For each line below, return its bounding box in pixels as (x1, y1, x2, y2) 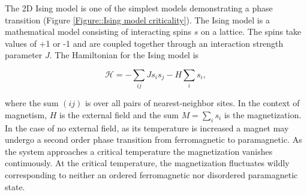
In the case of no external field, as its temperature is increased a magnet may (5, 121, 289, 134)
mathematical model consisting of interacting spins (5, 25, 192, 38)
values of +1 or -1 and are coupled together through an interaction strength (5, 37, 284, 49)
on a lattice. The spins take (200, 25, 302, 38)
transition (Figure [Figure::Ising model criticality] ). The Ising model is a (5, 13, 270, 26)
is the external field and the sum (59, 108, 179, 121)
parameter (5, 49, 43, 61)
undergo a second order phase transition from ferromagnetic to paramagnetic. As (5, 133, 302, 146)
